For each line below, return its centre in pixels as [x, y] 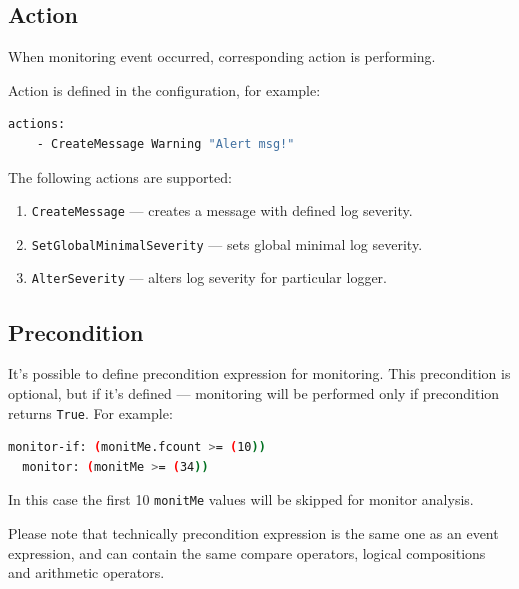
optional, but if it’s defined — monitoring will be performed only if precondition [254, 392]
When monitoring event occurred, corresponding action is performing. [222, 56]
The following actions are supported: [120, 176]
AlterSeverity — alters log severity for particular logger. [209, 277]
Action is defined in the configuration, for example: [164, 89]
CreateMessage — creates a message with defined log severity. [222, 210]
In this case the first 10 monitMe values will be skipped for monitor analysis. [241, 499]
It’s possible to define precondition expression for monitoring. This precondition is [259, 373]
